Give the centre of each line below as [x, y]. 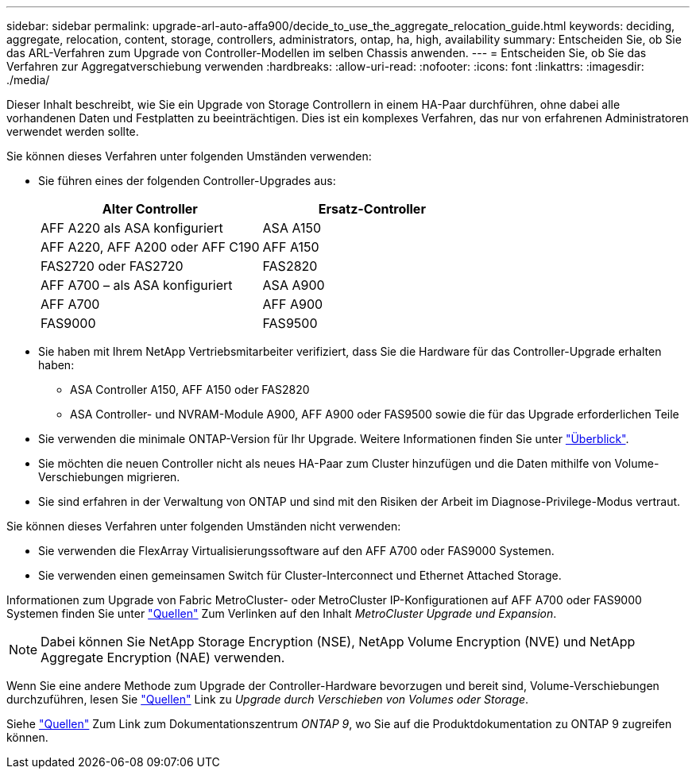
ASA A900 [294, 285]
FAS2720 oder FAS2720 [112, 266]
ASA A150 [292, 228]
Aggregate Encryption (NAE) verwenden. [163, 657]
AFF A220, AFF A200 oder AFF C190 [150, 247]
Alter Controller [150, 209]
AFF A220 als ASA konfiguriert [132, 228]
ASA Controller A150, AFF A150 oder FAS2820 [190, 389]
